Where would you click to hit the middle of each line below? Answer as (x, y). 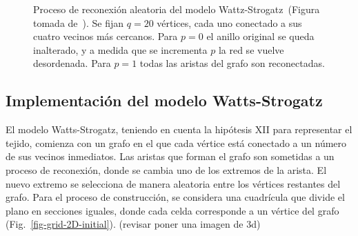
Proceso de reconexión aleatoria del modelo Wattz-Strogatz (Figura (177, 9)
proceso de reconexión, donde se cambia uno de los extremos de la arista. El (166, 169)
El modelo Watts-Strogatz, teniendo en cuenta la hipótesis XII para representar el (179, 129)
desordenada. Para (72, 63)
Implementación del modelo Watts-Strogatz (164, 100)
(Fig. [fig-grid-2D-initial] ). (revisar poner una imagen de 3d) (133, 224)
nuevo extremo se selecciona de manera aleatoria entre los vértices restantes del (173, 183)
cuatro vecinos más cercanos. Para (106, 36)
